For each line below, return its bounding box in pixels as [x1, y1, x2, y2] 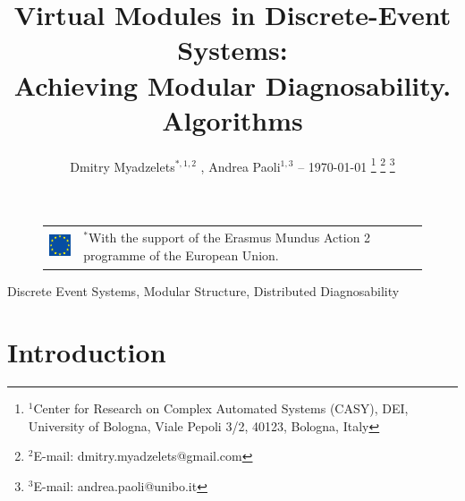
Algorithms [162, 101, 303, 138]
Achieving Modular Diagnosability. [13, 66, 452, 103]
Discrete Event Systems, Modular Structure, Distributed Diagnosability [7, 281, 400, 300]
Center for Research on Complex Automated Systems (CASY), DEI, [33, 399, 409, 418]
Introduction [7, 334, 166, 370]
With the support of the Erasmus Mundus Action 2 [88, 228, 371, 247]
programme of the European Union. [83, 245, 279, 264]
